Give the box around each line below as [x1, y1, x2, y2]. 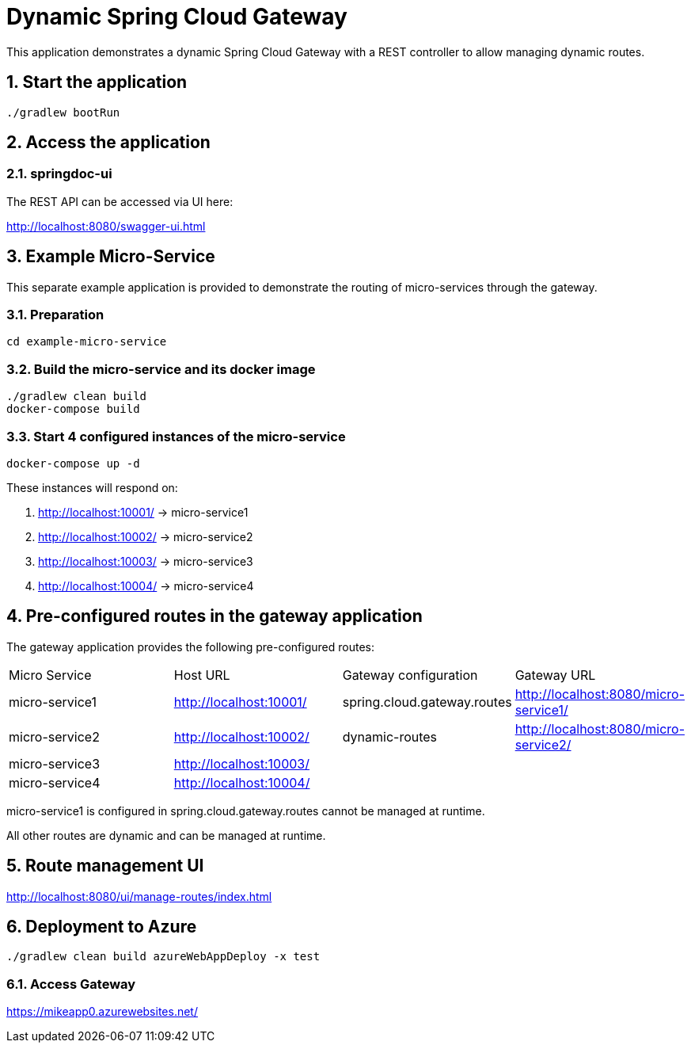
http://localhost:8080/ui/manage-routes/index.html [6, 889, 272, 903]
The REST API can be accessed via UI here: [6, 194, 233, 208]
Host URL [173, 666, 230, 683]
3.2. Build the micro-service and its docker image [6, 360, 316, 377]
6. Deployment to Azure [6, 917, 197, 937]
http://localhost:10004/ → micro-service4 [38, 578, 254, 593]
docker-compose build [6, 402, 140, 416]
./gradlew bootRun [6, 105, 120, 119]
